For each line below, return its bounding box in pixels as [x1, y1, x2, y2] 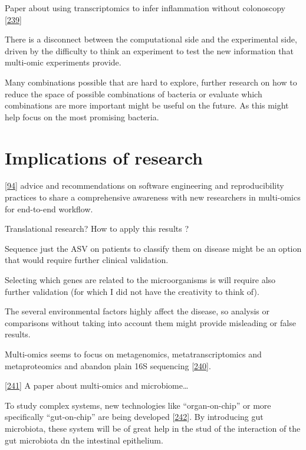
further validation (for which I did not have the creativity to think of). [5, 285, 259, 297]
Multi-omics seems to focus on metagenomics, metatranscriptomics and [5, 348, 262, 360]
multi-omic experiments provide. [5, 56, 121, 68]
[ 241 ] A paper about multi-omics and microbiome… [5, 379, 189, 392]
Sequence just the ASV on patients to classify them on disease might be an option [5, 242, 302, 254]
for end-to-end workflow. [5, 202, 93, 215]
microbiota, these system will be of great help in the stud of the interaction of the [5, 422, 301, 434]
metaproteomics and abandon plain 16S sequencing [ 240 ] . [5, 359, 211, 372]
